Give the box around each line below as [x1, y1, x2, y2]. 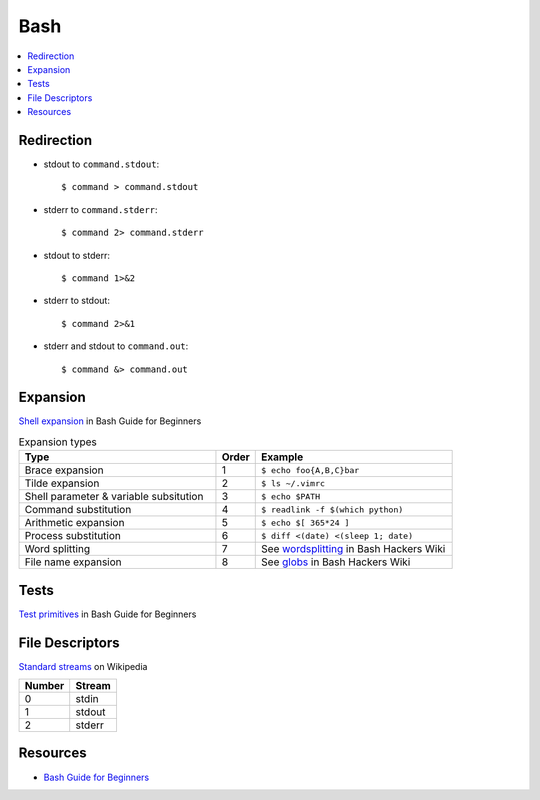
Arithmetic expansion [24, 516, 125, 530]
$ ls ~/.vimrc [261, 478, 325, 489]
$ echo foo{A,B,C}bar [261, 465, 360, 475]
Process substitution [24, 529, 122, 543]
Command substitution [24, 503, 132, 517]
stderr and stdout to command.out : [43, 340, 189, 352]
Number [24, 679, 65, 693]
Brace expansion [24, 463, 104, 477]
